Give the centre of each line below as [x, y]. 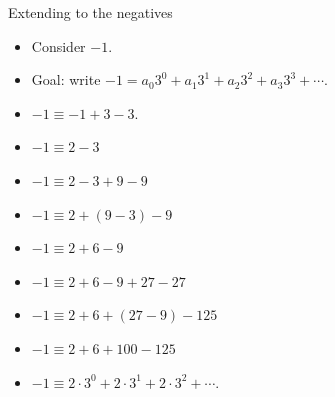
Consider [58, 45]
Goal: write [66, 79]
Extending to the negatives [90, 12]
